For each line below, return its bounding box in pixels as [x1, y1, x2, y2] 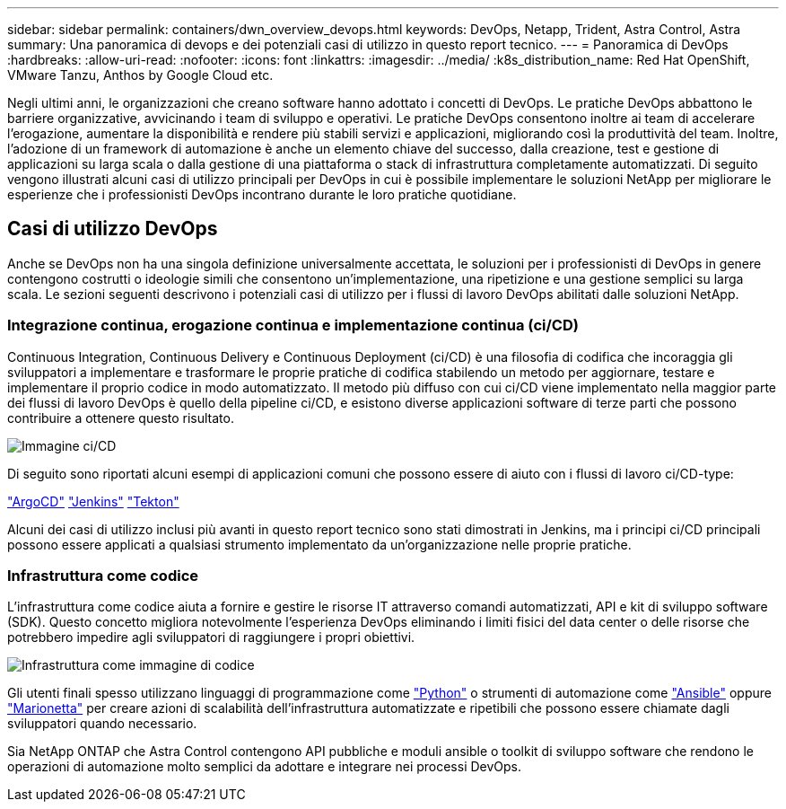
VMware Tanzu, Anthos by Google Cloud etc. [7, 67, 274, 83]
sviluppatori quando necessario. [7, 716, 197, 732]
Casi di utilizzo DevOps [7, 217, 218, 241]
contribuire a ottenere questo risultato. [7, 409, 234, 426]
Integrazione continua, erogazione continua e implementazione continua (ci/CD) [7, 316, 579, 335]
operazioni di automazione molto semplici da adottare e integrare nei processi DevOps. [7, 759, 522, 775]
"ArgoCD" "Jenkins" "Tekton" [7, 493, 179, 509]
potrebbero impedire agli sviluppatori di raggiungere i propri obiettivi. [7, 629, 415, 646]
